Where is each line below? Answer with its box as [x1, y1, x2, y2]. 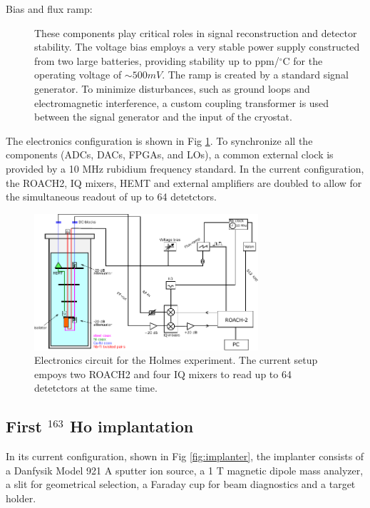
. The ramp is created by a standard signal [162, 67, 349, 82]
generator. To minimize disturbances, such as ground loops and [34, 81, 310, 96]
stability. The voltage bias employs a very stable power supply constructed [34, 39, 360, 54]
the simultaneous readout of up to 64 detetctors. [6, 189, 217, 204]
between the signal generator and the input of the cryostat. [34, 109, 292, 124]
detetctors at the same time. [34, 380, 158, 395]
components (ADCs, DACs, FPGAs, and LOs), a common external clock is [6, 147, 334, 162]
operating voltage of [34, 67, 122, 82]
